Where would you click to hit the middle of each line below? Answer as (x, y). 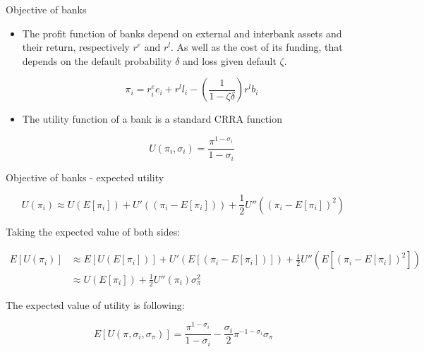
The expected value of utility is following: (95, 304)
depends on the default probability (97, 60)
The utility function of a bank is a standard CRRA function (152, 119)
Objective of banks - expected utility (85, 177)
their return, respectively (76, 47)
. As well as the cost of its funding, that (257, 47)
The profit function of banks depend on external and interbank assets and (182, 33)
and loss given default (230, 60)
